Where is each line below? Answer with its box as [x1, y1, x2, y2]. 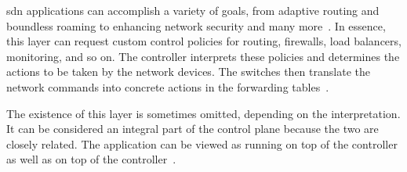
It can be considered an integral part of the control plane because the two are [6, 120, 379, 137]
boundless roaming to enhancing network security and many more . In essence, [6, 17, 386, 34]
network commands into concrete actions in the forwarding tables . [6, 78, 329, 95]
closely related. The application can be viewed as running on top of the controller [6, 135, 398, 152]
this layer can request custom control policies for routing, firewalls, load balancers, [6, 33, 402, 49]
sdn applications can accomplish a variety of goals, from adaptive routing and [6, 2, 380, 18]
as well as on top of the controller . [6, 151, 176, 167]
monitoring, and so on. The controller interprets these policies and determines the [6, 48, 400, 64]
